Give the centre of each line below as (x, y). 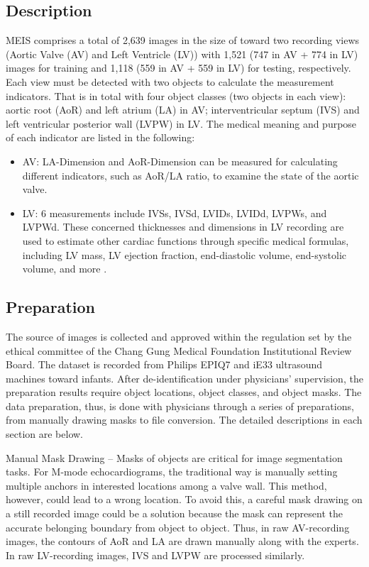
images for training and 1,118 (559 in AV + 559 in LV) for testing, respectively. (178, 68)
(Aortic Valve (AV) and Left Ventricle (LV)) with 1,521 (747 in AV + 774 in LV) (182, 54)
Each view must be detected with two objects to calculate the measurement (170, 81)
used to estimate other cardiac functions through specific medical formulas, (186, 240)
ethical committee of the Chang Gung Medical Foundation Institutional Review (179, 350)
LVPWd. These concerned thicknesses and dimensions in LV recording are (183, 227)
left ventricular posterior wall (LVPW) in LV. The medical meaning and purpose (181, 123)
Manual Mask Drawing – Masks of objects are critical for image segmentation (174, 457)
